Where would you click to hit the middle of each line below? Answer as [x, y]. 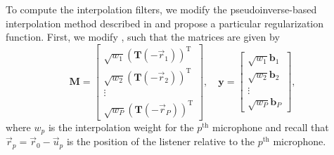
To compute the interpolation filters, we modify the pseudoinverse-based [161, 9]
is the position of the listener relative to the [160, 141]
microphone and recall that [270, 127]
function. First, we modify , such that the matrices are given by [143, 37]
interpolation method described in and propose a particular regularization [165, 23]
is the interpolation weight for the [121, 127]
